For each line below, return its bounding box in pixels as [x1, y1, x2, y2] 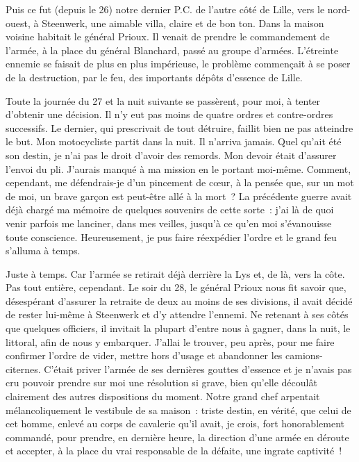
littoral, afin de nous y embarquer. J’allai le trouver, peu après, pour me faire [6, 334, 335, 349]
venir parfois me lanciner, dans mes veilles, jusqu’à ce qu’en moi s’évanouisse [6, 215, 332, 230]
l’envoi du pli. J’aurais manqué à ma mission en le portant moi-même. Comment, [6, 161, 351, 176]
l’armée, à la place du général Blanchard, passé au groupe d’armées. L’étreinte [6, 42, 339, 57]
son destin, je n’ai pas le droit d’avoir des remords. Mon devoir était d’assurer [6, 147, 337, 162]
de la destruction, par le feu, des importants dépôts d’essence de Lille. [6, 69, 303, 84]
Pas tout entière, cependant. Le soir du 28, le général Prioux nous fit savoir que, [6, 280, 347, 295]
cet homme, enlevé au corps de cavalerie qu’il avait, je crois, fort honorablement [6, 416, 344, 431]
